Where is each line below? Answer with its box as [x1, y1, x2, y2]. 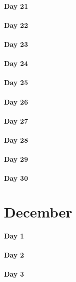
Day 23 [4, 39, 28, 49]
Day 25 [4, 77, 28, 87]
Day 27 [4, 115, 28, 126]
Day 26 [4, 96, 28, 107]
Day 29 [4, 154, 28, 164]
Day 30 [4, 173, 28, 183]
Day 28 [4, 134, 28, 145]
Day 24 [4, 58, 28, 68]
